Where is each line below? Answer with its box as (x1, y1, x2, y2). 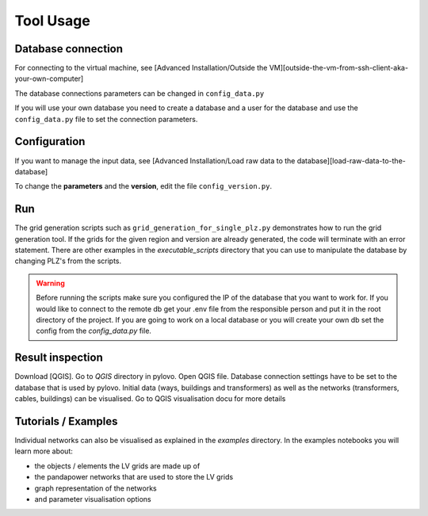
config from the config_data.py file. (36, 326, 152, 336)
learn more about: (14, 446, 73, 456)
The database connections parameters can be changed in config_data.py (14, 88, 265, 98)
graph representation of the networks (34, 484, 158, 493)
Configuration (14, 135, 86, 148)
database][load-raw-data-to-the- (296, 155, 406, 166)
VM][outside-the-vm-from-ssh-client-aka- (269, 63, 408, 73)
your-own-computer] (14, 74, 84, 83)
